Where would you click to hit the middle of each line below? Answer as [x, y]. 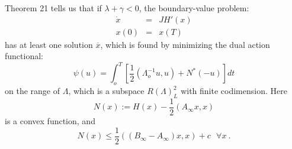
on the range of [32, 91]
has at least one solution [49, 44]
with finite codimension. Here [234, 91]
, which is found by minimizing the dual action [185, 44]
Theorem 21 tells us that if [53, 8]
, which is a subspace [106, 91]
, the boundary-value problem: [194, 8]
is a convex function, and [50, 121]
